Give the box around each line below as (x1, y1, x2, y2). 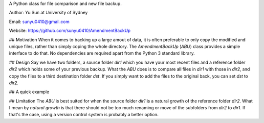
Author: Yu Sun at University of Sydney (9, 10, 88, 16)
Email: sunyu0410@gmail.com (9, 19, 70, 25)
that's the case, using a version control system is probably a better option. (9, 112, 159, 118)
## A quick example (9, 89, 49, 95)
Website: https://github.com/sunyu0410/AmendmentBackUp (9, 27, 131, 34)
